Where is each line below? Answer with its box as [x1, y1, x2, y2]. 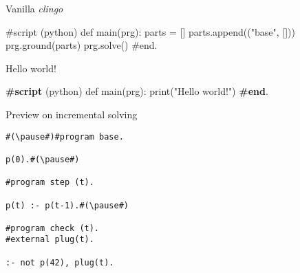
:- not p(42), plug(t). [6, 257, 114, 267]
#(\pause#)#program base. [6, 131, 124, 142]
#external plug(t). [6, 234, 94, 245]
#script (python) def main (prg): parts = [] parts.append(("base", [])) [6, 24, 295, 39]
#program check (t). [6, 223, 100, 233]
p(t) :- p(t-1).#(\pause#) [6, 200, 129, 210]
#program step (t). [6, 177, 94, 188]
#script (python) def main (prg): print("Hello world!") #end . [6, 84, 268, 98]
